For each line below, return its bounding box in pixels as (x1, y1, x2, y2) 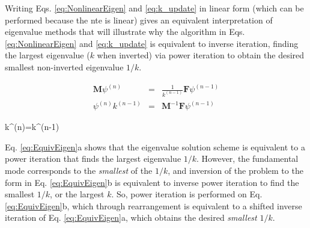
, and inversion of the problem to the (168, 164, 303, 176)
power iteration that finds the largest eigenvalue (5, 152, 181, 165)
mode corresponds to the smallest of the (5, 164, 153, 176)
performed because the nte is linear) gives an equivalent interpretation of (5, 13, 273, 26)
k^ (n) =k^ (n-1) (5, 120, 59, 133)
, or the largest (50, 188, 105, 200)
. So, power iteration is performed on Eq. (111, 188, 263, 200)
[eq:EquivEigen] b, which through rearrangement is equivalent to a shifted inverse (5, 199, 302, 212)
